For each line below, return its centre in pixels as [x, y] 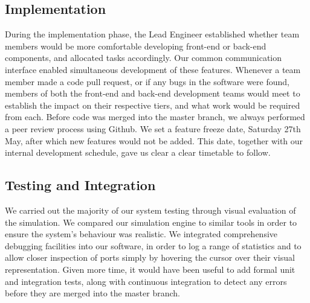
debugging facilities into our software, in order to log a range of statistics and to [153, 245]
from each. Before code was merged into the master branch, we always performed [155, 117]
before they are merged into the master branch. [92, 293]
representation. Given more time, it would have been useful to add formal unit [150, 269]
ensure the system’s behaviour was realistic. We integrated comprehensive [141, 234]
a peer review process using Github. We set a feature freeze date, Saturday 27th [153, 128]
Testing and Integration [80, 185]
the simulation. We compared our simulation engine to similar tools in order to [151, 222]
